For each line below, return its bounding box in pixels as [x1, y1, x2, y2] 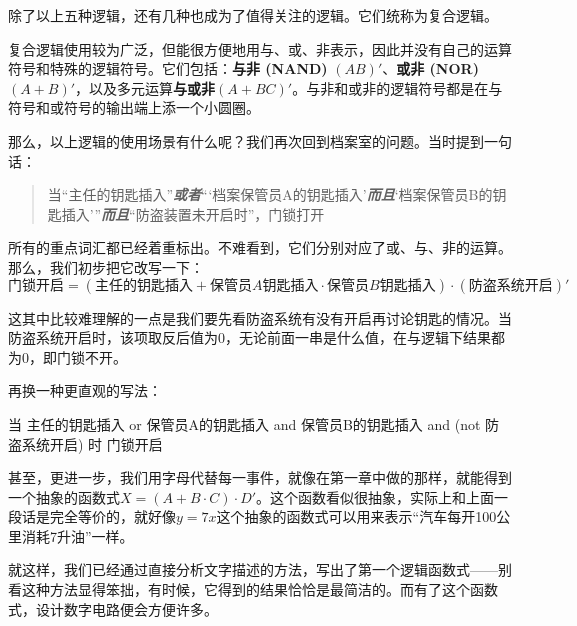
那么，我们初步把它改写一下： [8, 256, 204, 277]
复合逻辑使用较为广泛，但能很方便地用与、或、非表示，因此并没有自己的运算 [8, 38, 512, 59]
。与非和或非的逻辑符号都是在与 [292, 77, 503, 98]
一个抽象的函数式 [8, 486, 120, 507]
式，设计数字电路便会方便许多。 [8, 598, 218, 619]
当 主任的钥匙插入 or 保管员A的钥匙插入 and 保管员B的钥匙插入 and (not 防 [8, 413, 500, 434]
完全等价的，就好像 [49, 506, 176, 527]
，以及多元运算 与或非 [75, 77, 216, 98]
